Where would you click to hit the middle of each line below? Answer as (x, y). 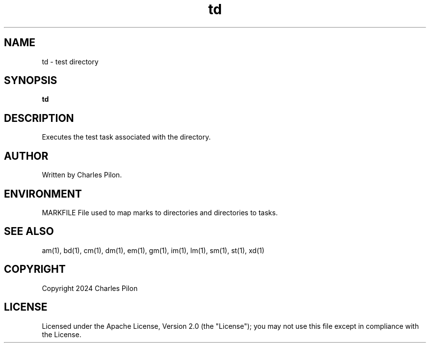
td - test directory (70, 61)
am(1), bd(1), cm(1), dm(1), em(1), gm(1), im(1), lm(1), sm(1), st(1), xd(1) (153, 250)
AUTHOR (26, 156)
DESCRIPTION (39, 118)
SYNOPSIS (31, 81)
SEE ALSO (29, 231)
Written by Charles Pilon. (82, 175)
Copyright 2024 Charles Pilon (90, 288)
